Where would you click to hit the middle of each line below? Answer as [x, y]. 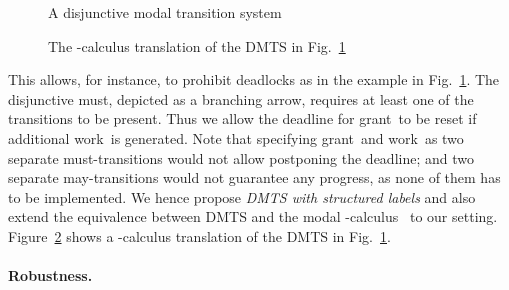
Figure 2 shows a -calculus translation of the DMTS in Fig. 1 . [199, 235]
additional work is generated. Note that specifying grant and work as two [236, 137]
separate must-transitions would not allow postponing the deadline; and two [241, 157]
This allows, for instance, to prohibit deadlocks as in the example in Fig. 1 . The [254, 79]
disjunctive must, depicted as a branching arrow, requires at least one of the [241, 98]
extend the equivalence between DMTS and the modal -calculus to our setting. [253, 216]
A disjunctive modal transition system [165, 12]
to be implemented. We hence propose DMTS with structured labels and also [242, 196]
